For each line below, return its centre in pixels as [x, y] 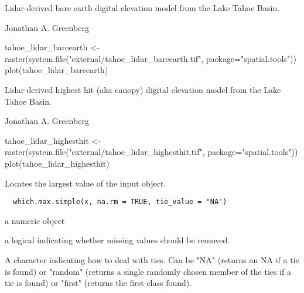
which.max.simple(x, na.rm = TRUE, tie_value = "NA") [120, 202]
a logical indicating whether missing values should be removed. [117, 240]
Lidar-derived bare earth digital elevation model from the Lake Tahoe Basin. [142, 8]
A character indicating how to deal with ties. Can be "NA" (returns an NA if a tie [152, 259]
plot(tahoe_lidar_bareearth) [57, 70]
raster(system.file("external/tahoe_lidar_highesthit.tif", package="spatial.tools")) [151, 152]
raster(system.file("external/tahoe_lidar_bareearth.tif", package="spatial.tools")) [151, 58]
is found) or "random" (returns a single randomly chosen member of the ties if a [148, 271]
